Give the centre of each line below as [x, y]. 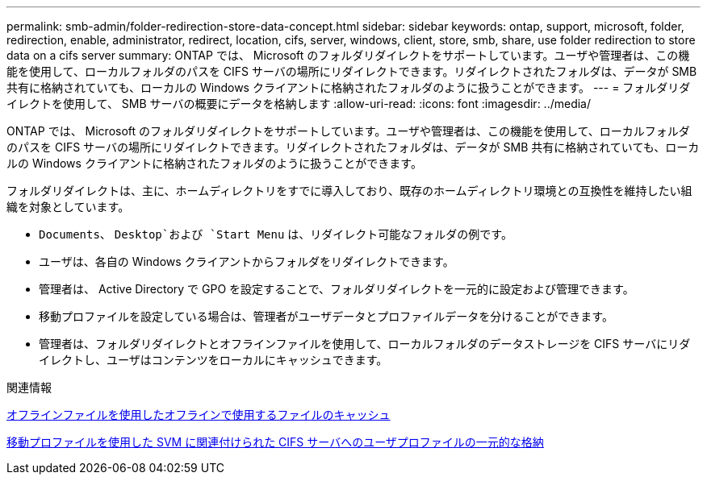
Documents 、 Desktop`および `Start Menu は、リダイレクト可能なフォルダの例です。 [276, 234]
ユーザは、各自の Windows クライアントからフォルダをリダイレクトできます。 [247, 261]
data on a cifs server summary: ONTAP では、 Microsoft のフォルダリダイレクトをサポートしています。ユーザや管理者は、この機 [348, 55]
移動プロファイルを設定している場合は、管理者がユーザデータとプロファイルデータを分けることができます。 [326, 316]
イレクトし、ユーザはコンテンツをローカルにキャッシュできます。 [213, 360]
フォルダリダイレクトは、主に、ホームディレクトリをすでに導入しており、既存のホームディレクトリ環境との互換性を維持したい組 [349, 191]
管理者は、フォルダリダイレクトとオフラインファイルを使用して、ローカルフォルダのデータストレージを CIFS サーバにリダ [365, 344]
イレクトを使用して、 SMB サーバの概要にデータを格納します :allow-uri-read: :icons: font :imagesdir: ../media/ [299, 104]
